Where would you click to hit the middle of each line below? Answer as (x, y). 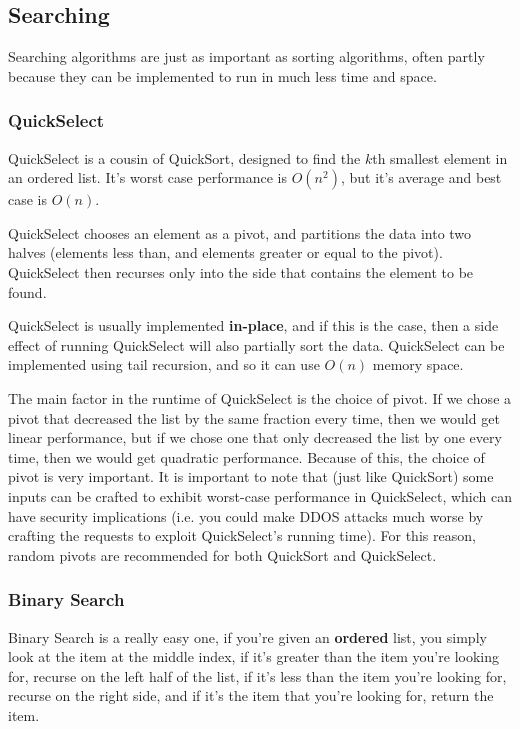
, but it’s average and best (421, 177)
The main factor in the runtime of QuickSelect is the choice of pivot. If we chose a (260, 397)
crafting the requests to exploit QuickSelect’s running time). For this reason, (242, 535)
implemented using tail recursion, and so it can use (164, 364)
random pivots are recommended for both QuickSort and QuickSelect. (222, 554)
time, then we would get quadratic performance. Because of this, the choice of (246, 456)
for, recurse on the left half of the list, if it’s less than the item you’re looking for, (257, 675)
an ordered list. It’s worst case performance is (147, 177)
